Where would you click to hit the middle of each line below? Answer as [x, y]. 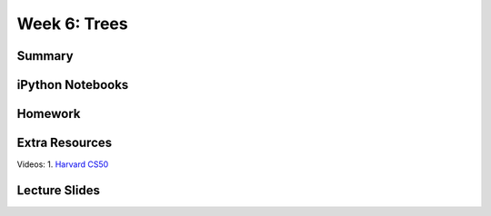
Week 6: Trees [72, 24]
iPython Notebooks [73, 85]
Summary [45, 56]
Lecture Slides [58, 190]
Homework [49, 114]
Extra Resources [65, 143]
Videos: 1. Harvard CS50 [63, 164]
